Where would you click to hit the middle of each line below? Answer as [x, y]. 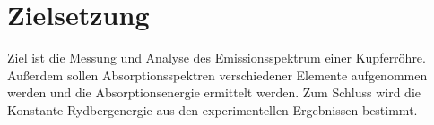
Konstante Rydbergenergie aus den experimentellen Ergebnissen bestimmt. [213, 109]
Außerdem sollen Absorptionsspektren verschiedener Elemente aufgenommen [217, 75]
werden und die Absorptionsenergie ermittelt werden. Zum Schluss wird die [214, 92]
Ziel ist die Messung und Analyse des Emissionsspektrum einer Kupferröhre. [217, 58]
